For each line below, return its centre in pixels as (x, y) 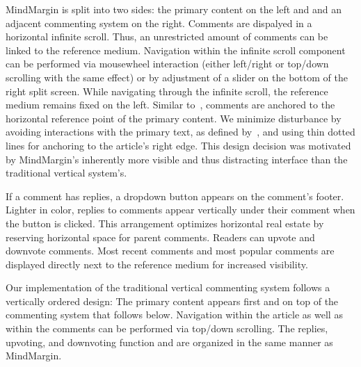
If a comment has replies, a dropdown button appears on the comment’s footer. (175, 196)
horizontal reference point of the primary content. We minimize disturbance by (174, 118)
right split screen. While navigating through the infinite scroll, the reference (167, 91)
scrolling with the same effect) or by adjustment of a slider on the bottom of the (177, 77)
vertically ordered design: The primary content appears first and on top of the (172, 301)
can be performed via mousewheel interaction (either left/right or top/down (167, 64)
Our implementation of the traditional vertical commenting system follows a (168, 287)
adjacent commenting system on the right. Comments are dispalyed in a (159, 23)
